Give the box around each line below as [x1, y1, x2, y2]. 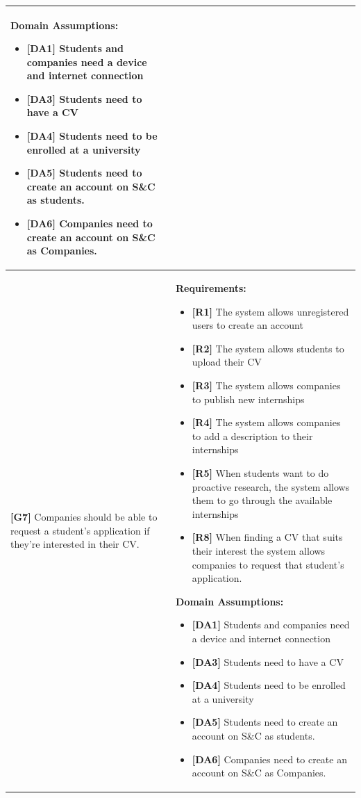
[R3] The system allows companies [192, 378, 341, 393]
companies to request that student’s [192, 557, 344, 571]
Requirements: [176, 281, 246, 295]
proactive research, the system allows [192, 479, 350, 494]
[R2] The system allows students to [192, 341, 344, 355]
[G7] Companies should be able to [10, 509, 158, 523]
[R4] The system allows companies [192, 415, 341, 430]
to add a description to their [192, 428, 313, 443]
